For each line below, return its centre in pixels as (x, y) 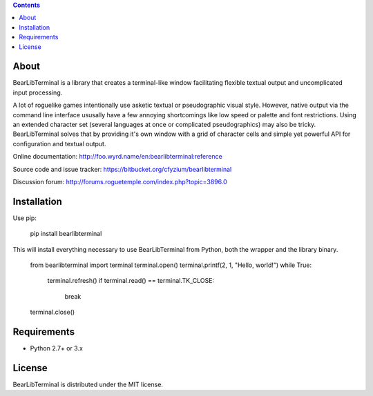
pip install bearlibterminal (66, 234)
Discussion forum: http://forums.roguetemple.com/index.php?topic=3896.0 (120, 181)
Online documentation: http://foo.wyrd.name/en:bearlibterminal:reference (117, 157)
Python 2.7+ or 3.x (56, 348)
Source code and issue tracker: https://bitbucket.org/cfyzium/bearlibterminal (122, 169)
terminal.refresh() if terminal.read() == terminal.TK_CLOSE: (131, 281)
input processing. (38, 92)
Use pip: (25, 218)
